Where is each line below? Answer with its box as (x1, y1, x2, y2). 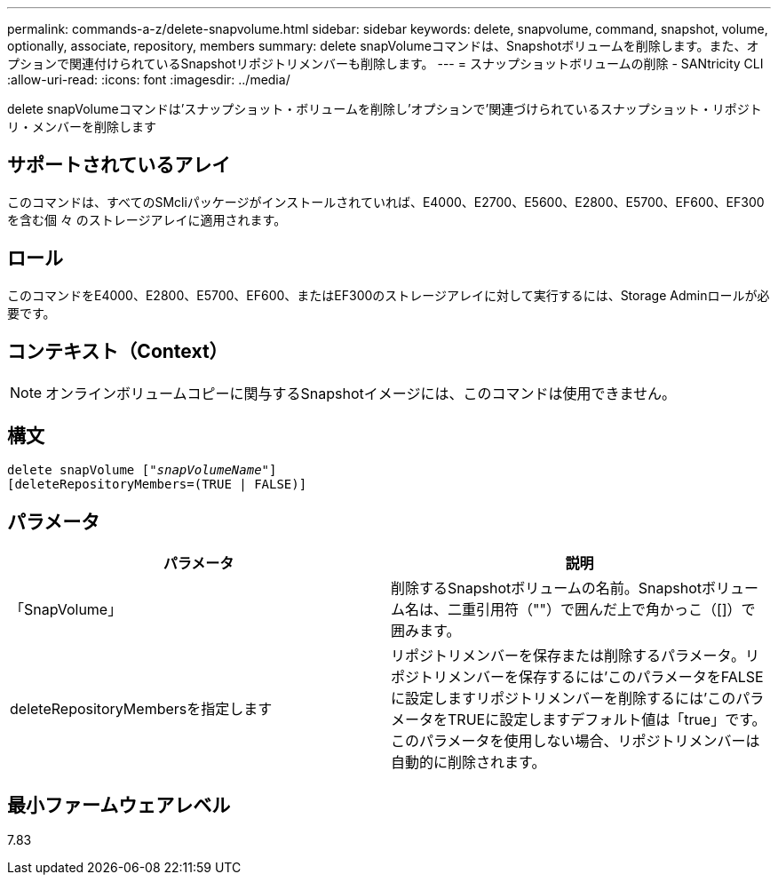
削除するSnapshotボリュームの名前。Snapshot (391, 579, 702, 598)
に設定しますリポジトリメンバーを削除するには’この (391, 689, 736, 708)
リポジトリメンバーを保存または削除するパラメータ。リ (391, 647, 760, 665)
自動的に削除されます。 (391, 753, 546, 772)
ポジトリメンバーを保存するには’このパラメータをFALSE (391, 668, 764, 687)
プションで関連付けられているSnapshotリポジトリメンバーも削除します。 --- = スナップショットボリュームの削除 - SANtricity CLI (7, 56, 764, 71)
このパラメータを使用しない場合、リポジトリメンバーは (391, 732, 760, 751)
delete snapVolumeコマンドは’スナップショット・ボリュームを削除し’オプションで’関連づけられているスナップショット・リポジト (7, 101, 762, 116)
